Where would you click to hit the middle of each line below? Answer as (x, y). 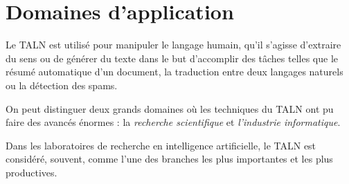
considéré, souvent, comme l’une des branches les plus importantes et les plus (169, 159)
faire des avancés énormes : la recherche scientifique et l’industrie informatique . (173, 122)
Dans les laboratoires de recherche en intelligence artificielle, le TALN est (161, 145)
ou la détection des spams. (62, 85)
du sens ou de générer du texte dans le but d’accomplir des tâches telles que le (172, 58)
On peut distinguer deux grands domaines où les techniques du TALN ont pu (170, 108)
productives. (32, 172)
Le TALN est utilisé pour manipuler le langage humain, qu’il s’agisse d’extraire (173, 45)
